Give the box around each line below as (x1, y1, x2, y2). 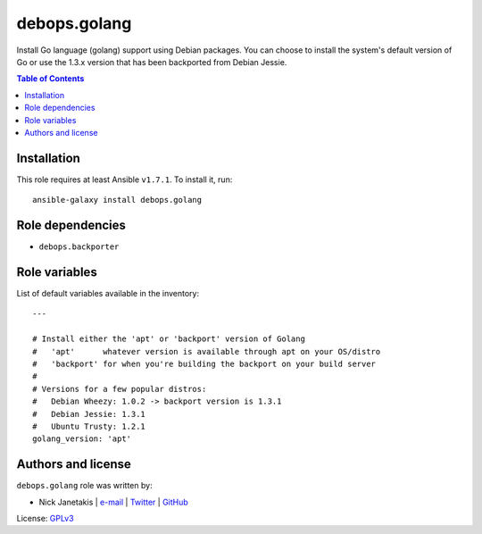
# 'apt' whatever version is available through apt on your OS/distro (32, 346, 381, 356)
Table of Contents (16, 73, 85, 84)
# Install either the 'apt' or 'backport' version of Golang (32, 334, 305, 344)
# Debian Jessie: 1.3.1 (32, 409, 146, 419)
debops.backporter (38, 242, 120, 252)
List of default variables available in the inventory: (16, 288, 200, 298)
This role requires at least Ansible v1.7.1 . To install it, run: (16, 174, 233, 185)
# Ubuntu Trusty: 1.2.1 (32, 421, 146, 431)
